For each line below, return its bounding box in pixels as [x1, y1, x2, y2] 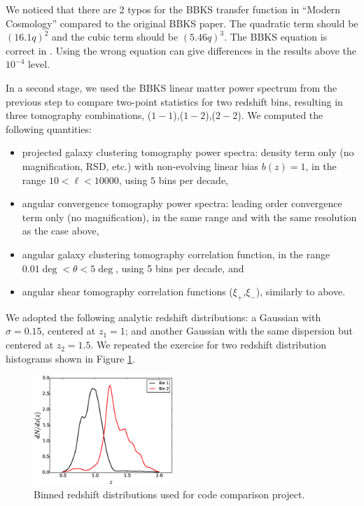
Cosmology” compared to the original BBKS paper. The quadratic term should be [6, 15, 358, 30]
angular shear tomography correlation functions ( [22, 284, 233, 299]
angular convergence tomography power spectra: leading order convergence [22, 196, 342, 211]
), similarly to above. [255, 284, 346, 299]
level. [27, 57, 50, 71]
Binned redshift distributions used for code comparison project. [34, 486, 305, 501]
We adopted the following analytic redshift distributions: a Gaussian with [6, 309, 321, 324]
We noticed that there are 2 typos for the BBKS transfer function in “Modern [6, 2, 340, 16]
